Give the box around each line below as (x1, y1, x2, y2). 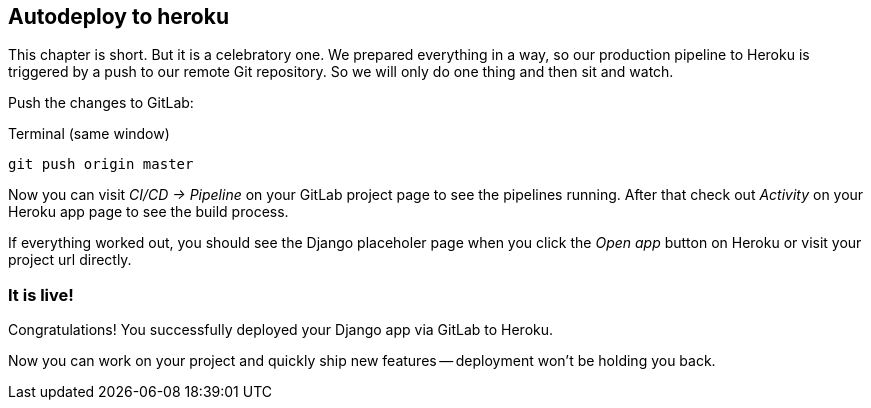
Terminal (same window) (8, 125, 170, 143)
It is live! (8, 284, 74, 305)
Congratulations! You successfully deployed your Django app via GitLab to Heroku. (8, 321, 554, 339)
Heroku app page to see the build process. (8, 203, 289, 221)
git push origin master (8, 156, 194, 173)
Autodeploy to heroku (8, 4, 230, 29)
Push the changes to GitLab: (8, 94, 194, 112)
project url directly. (8, 251, 132, 269)
